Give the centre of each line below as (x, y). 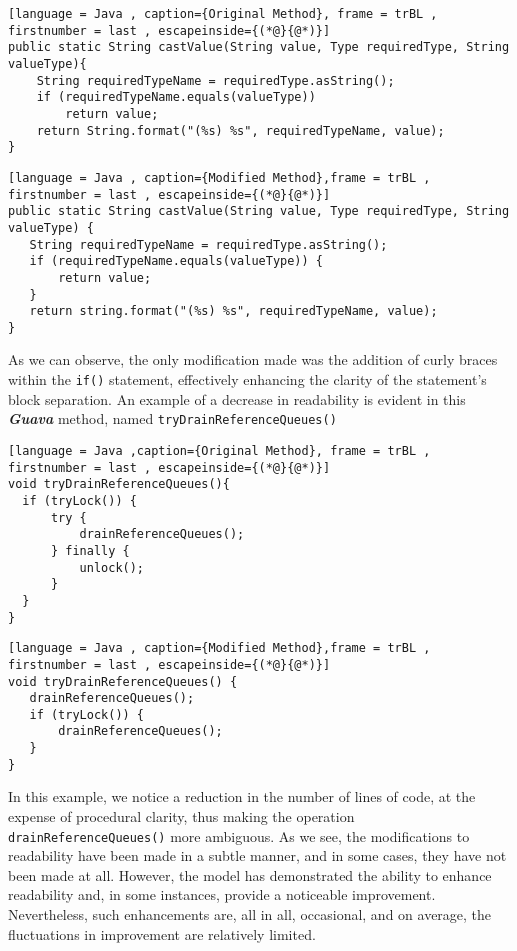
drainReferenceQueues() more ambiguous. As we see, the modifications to (239, 835)
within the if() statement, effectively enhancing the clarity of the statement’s (247, 379)
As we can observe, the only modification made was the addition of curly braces (253, 359)
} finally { (90, 550)
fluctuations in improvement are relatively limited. (162, 933)
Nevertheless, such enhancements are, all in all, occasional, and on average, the (250, 914)
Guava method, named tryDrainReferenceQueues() (172, 418)
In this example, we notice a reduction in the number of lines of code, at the (242, 796)
